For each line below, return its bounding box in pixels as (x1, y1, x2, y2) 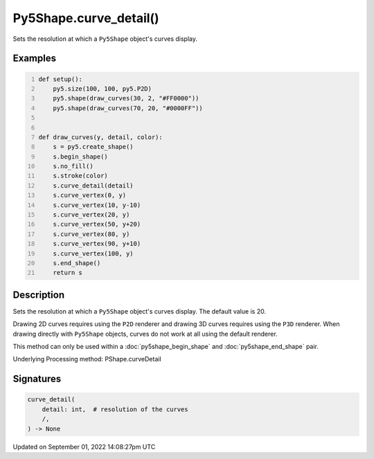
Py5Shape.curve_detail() (12, 10, 159, 26)
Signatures (12, 373, 62, 385)
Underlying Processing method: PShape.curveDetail (12, 355, 162, 363)
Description (12, 289, 65, 300)
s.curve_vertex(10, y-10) (53, 201, 141, 209)
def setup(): (38, 75, 83, 83)
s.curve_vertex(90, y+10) (53, 240, 141, 248)
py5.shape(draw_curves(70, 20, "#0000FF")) (53, 104, 204, 112)
